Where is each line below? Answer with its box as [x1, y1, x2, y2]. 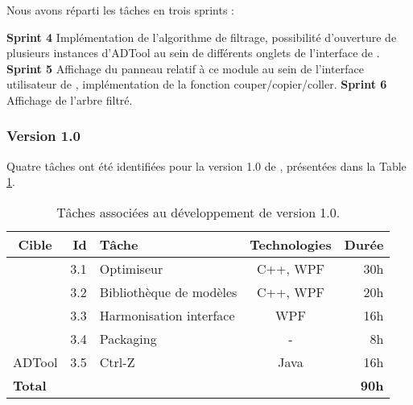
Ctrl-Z [99, 352, 135, 371]
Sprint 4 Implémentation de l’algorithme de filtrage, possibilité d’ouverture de [6, 28, 397, 45]
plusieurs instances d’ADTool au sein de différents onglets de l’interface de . [6, 44, 380, 61]
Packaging [99, 329, 157, 348]
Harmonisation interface [99, 305, 235, 324]
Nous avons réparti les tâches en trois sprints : [6, 2, 234, 18]
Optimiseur [99, 258, 163, 278]
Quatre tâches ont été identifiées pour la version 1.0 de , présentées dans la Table [6, 157, 407, 174]
